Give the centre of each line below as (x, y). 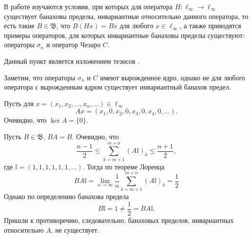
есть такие (19, 26)
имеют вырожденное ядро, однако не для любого (172, 77)
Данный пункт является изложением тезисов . (72, 61)
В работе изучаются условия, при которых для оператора (88, 6)
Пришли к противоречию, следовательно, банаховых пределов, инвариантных (119, 220)
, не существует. (75, 229)
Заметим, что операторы (40, 77)
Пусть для (19, 103)
